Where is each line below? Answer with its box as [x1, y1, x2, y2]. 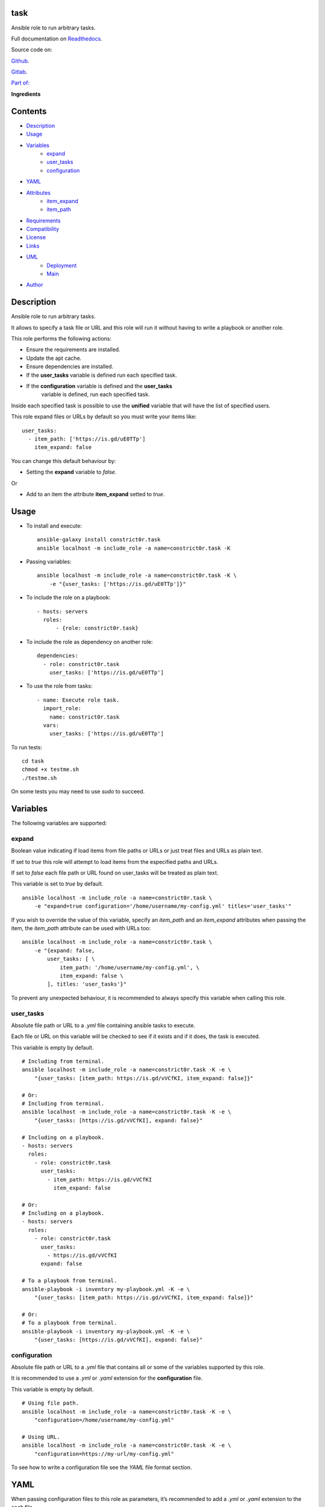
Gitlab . [11, 68, 28, 75]
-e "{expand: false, [34, 947, 95, 954]
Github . [11, 57, 29, 64]
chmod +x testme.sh [22, 766, 79, 773]
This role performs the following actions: [11, 335, 112, 342]
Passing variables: [26, 558, 72, 565]
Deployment [46, 262, 77, 269]
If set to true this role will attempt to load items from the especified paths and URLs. [11, 858, 218, 865]
